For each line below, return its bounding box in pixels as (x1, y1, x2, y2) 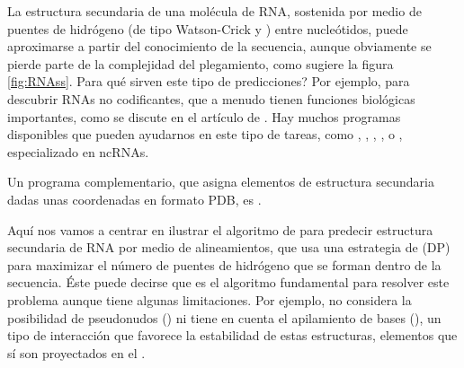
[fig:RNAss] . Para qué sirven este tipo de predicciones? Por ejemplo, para (7, 72, 410, 91)
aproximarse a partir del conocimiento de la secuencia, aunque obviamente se (7, 37, 432, 56)
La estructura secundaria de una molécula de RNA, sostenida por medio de (7, 2, 422, 20)
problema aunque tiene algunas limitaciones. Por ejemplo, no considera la (7, 290, 412, 309)
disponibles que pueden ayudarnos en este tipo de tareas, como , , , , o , (7, 125, 403, 144)
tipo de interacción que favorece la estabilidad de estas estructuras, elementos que (7, 326, 458, 345)
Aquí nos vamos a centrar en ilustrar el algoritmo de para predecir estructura (7, 220, 433, 239)
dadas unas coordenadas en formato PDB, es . (7, 189, 262, 208)
